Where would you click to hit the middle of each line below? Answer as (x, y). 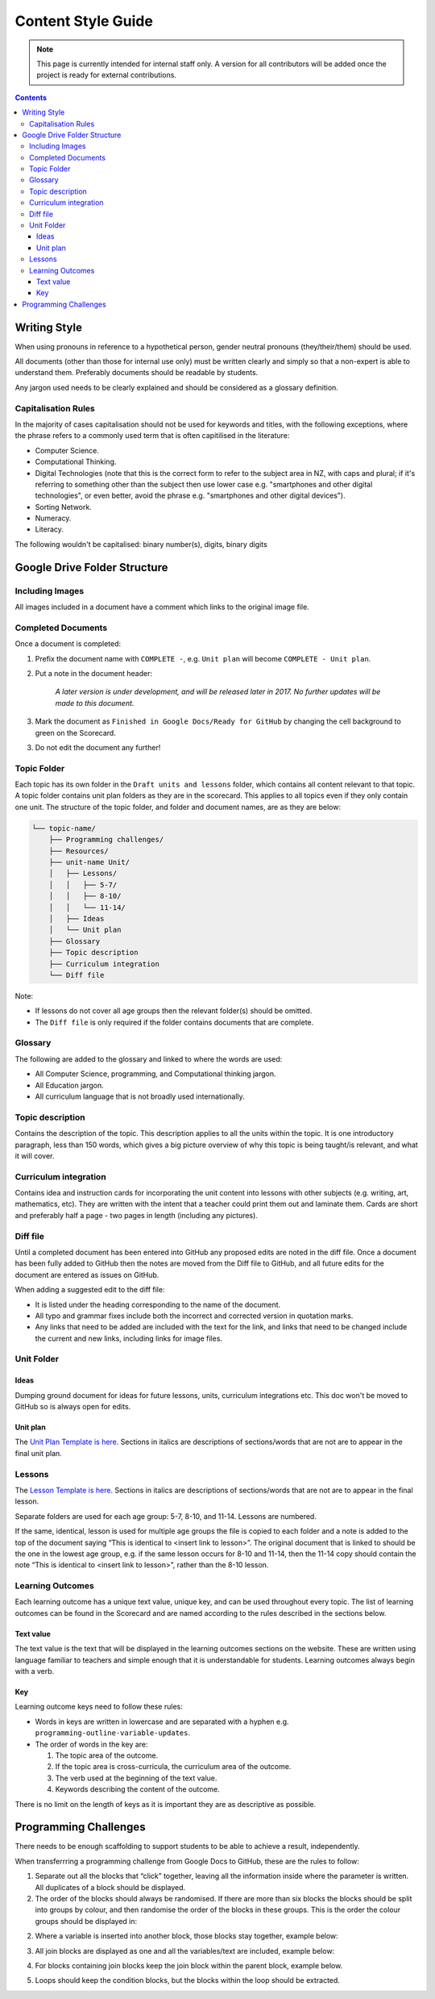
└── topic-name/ (64, 828)
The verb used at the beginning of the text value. (136, 1778)
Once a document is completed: (68, 644)
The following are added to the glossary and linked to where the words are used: (149, 1059)
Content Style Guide (84, 21)
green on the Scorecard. (75, 732)
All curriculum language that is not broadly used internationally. (140, 1096)
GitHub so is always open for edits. (73, 1407)
